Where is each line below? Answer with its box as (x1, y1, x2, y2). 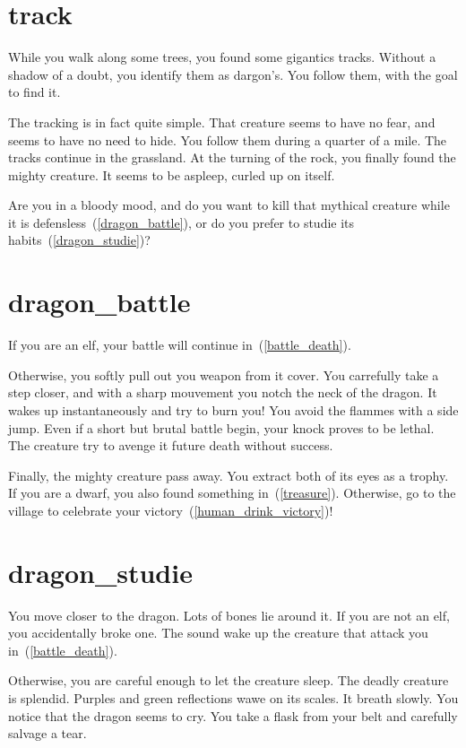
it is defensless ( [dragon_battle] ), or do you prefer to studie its (8, 213, 355, 231)
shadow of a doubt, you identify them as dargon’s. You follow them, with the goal (8, 65, 458, 83)
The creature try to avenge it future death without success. (8, 436, 333, 455)
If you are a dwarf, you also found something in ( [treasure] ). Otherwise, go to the (8, 483, 456, 502)
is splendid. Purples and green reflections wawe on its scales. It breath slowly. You (8, 689, 459, 708)
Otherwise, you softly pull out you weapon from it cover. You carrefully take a (8, 365, 439, 384)
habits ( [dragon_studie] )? (8, 230, 151, 249)
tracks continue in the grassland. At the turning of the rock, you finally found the (8, 148, 456, 167)
